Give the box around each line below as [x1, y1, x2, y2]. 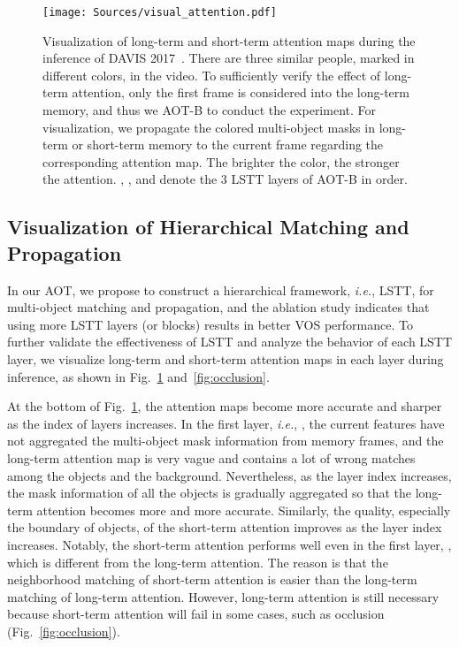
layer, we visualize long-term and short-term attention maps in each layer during [7, 349, 444, 368]
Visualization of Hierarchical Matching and [7, 213, 409, 240]
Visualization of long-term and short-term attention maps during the [42, 31, 416, 49]
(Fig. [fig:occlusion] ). [7, 621, 120, 640]
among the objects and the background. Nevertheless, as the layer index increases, [7, 466, 452, 484]
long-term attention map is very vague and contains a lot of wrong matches [7, 448, 416, 467]
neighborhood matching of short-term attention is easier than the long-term [7, 570, 417, 589]
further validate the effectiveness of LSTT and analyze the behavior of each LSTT [7, 332, 453, 351]
